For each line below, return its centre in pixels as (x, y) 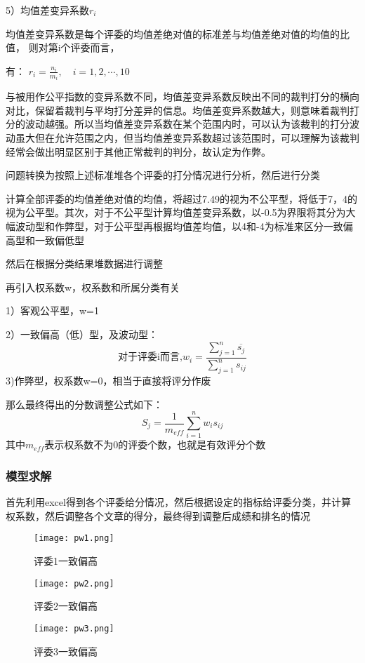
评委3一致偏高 (66, 651)
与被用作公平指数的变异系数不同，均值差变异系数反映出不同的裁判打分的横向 (182, 96)
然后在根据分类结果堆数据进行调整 (84, 263)
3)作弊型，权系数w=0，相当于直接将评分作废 (108, 381)
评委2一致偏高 (66, 606)
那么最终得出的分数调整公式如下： (84, 404)
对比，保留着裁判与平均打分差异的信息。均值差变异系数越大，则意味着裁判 (178, 110)
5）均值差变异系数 (47, 10)
